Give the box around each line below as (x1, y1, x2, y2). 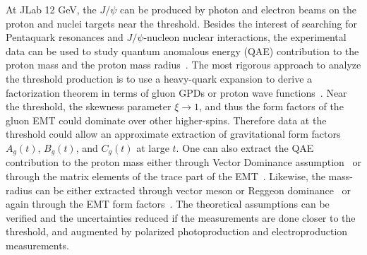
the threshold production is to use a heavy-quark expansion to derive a (6, 71, 313, 85)
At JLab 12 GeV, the (6, 2, 97, 16)
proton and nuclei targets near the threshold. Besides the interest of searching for (6, 16, 357, 30)
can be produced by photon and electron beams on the (120, 2, 357, 16)
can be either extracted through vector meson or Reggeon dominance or (35, 182, 351, 197)
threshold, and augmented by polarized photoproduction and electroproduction (6, 224, 348, 239)
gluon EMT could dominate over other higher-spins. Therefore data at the (6, 112, 327, 127)
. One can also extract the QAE (176, 140, 314, 155)
